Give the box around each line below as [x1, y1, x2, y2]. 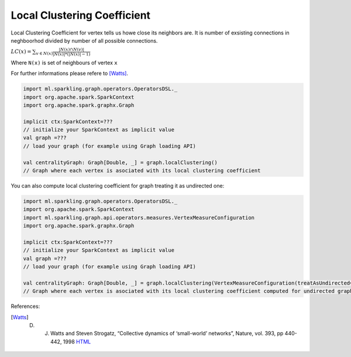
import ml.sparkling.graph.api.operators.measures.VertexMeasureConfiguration [23, 214, 254, 221]
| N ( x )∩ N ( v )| [58, 47, 85, 53]
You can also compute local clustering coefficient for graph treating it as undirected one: [11, 182, 225, 189]
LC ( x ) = [11, 48, 32, 55]
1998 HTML [63, 338, 91, 345]
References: [11, 303, 40, 310]
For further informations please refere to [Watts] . [11, 70, 129, 77]
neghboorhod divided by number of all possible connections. [11, 37, 158, 44]
